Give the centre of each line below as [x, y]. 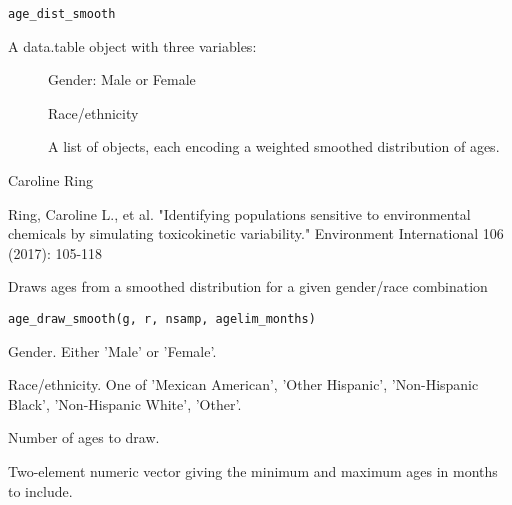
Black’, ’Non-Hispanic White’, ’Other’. [125, 403]
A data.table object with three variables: [132, 45]
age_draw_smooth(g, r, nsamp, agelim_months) [162, 319]
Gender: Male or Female [122, 79]
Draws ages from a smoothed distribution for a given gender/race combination [248, 286]
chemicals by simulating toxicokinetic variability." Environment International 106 [256, 233]
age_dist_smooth [62, 14]
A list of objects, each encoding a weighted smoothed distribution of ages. [274, 146]
